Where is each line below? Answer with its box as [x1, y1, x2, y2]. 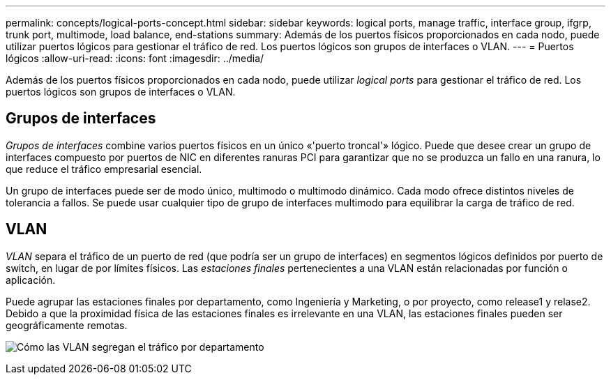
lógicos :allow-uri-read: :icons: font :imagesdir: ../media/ [6, 52, 264, 64]
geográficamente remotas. [6, 319, 128, 331]
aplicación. [6, 273, 56, 286]
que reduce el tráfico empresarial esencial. [6, 162, 202, 175]
